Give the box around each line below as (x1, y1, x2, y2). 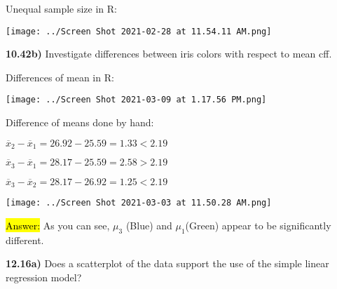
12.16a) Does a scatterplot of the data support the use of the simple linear (6, 256, 329, 271)
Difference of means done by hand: (6, 115, 154, 130)
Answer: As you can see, (6, 217, 110, 232)
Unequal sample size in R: (6, 1, 117, 15)
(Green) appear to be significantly (185, 217, 331, 232)
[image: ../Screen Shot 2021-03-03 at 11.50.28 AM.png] (6, 198, 272, 208)
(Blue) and (125, 217, 172, 232)
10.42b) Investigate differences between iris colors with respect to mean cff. (6, 46, 332, 61)
